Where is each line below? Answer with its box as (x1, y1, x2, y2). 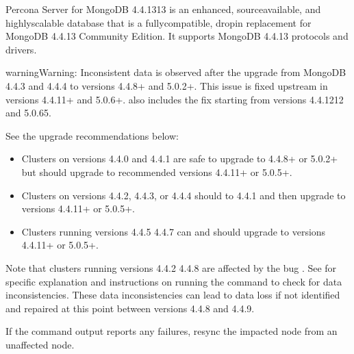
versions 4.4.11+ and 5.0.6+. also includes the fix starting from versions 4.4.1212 (5, 92, 344, 106)
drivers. (5, 42, 37, 56)
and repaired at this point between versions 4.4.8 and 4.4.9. (5, 301, 255, 315)
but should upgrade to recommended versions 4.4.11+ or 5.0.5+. (21, 164, 292, 179)
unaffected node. (5, 337, 75, 351)
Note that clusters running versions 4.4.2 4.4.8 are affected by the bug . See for (5, 260, 337, 275)
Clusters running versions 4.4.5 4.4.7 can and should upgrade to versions (21, 224, 326, 238)
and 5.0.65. (5, 105, 51, 120)
